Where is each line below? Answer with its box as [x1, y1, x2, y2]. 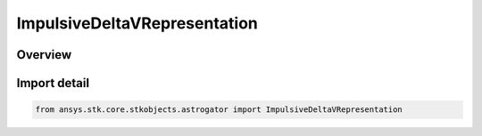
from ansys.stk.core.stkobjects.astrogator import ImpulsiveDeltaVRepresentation [35, 105, 403, 115]
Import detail [16, 76, 89, 91]
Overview [16, 47, 72, 62]
